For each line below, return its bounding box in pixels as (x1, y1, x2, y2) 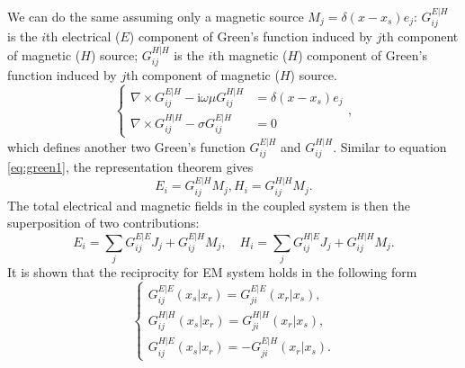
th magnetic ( (212, 45, 288, 64)
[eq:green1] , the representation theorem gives (7, 157, 254, 175)
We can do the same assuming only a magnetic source (7, 6, 304, 25)
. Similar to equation (333, 137, 447, 156)
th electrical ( (46, 27, 121, 46)
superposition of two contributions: (7, 213, 200, 232)
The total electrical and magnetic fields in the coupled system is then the (7, 195, 410, 214)
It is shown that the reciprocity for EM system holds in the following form (7, 263, 417, 282)
